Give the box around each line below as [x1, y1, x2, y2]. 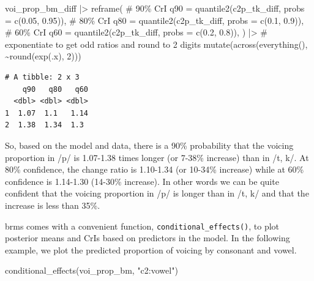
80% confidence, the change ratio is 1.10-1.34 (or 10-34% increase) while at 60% [5, 163, 304, 176]
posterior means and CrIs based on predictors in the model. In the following [5, 231, 290, 244]
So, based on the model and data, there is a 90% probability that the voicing [5, 138, 294, 151]
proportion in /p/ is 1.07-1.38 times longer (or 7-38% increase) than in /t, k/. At [5, 151, 309, 163]
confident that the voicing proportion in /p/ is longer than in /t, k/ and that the [5, 187, 309, 200]
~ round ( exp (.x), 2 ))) [5, 50, 81, 62]
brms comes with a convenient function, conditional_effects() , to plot [5, 219, 280, 232]
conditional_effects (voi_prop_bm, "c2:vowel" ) [5, 264, 178, 277]
